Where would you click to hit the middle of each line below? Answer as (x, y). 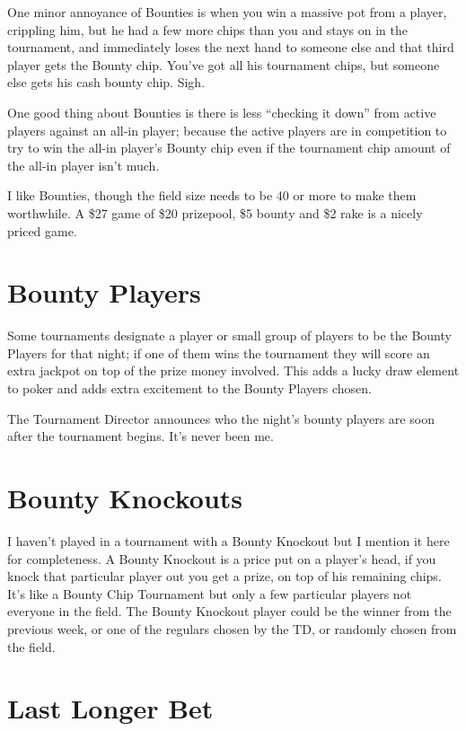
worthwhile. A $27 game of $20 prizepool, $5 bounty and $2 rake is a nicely (215, 212)
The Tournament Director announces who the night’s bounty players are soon (221, 418)
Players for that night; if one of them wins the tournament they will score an (219, 352)
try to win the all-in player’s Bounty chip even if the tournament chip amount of (229, 148)
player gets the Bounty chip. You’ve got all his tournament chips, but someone (224, 64)
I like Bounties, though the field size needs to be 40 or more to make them (212, 195)
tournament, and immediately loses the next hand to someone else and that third (231, 47)
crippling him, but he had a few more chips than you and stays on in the (207, 29)
